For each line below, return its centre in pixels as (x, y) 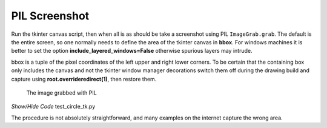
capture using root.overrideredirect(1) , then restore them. (84, 79)
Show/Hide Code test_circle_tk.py (53, 107)
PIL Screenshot (50, 16)
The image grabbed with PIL (61, 93)
